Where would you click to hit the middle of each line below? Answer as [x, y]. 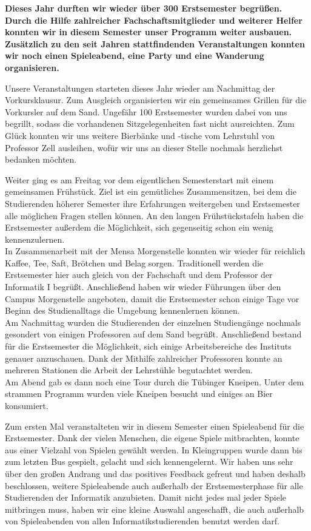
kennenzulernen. [35, 239]
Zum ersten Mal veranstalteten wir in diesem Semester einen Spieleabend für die [155, 426]
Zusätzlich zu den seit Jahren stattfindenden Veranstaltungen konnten [155, 43]
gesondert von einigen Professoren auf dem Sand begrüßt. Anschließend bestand [153, 334]
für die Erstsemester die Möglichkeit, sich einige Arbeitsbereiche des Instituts [148, 346]
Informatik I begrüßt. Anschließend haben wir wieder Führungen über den [143, 287]
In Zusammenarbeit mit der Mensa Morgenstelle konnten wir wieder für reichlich [155, 251]
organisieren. [32, 67]
